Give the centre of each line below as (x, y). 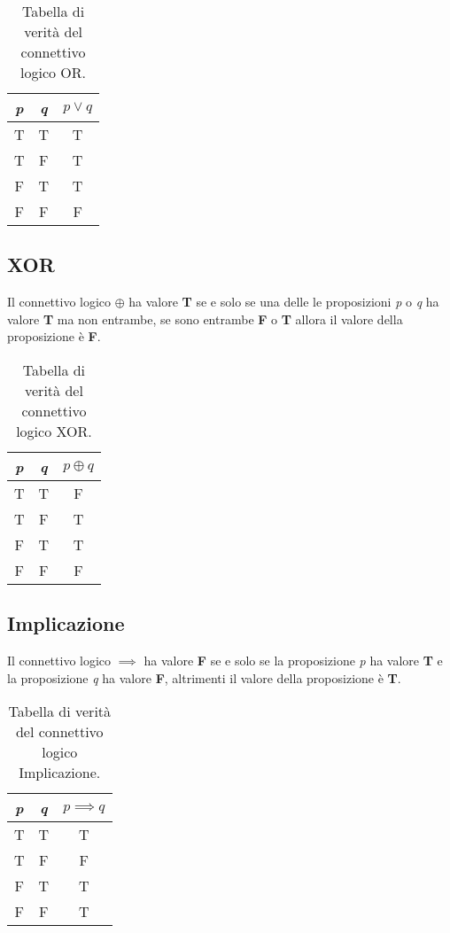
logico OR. (54, 72)
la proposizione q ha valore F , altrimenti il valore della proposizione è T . (204, 677)
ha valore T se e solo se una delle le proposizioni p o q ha (284, 302)
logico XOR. (54, 431)
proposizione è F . (54, 336)
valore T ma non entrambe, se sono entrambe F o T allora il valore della (205, 319)
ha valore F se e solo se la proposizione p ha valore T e (293, 661)
